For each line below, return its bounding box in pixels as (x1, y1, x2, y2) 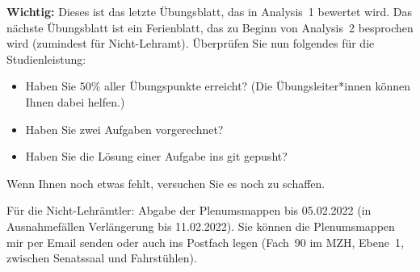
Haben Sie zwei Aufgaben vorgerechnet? (25, 120, 224, 137)
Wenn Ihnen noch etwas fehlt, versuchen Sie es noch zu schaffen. (6, 174, 325, 191)
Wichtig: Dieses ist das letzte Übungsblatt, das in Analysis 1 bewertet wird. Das (6, 3, 413, 19)
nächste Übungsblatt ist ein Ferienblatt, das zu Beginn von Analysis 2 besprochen (6, 19, 414, 36)
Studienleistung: (6, 50, 86, 67)
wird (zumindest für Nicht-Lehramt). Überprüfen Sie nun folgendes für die (6, 35, 375, 52)
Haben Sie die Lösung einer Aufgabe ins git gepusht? (25, 148, 288, 165)
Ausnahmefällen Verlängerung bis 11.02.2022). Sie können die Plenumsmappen (6, 217, 395, 234)
